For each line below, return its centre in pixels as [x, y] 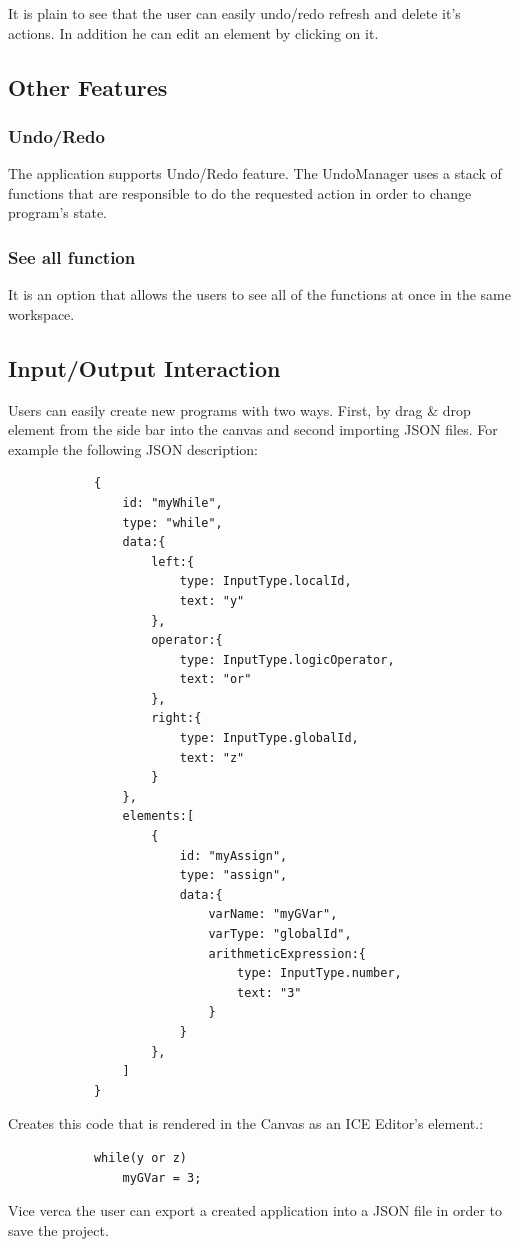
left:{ [173, 561]
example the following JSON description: [133, 448]
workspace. [41, 313]
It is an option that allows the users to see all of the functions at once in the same [259, 294]
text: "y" [212, 600]
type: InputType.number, [319, 973]
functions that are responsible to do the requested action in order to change [240, 192]
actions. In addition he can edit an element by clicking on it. [193, 32]
